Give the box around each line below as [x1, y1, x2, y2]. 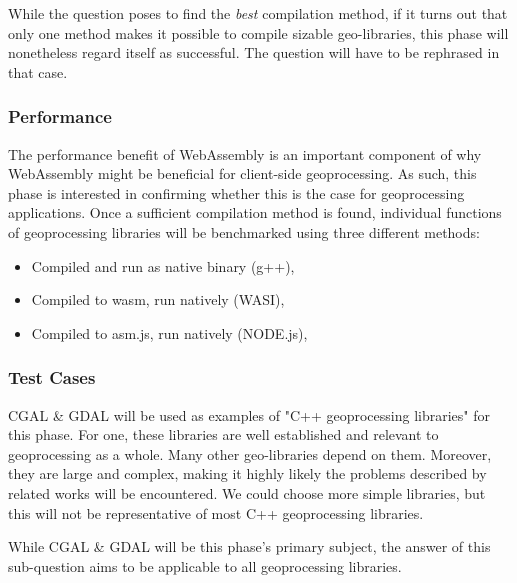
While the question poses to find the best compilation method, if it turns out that [8, 3, 508, 23]
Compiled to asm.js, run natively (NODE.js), [31, 322, 308, 343]
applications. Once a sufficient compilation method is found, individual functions [8, 202, 502, 223]
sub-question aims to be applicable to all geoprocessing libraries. [8, 555, 402, 576]
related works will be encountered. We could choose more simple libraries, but [8, 482, 486, 503]
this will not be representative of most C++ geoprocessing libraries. [8, 502, 424, 523]
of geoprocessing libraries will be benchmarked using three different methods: [8, 221, 480, 242]
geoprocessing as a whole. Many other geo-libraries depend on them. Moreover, [8, 443, 492, 464]
